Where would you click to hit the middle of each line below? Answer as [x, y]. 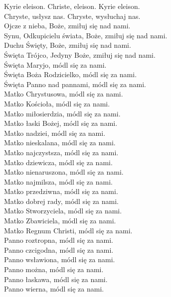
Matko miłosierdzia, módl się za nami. [62, 113]
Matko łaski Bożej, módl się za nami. [61, 123]
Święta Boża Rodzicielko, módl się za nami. [71, 74]
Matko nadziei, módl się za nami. [55, 133]
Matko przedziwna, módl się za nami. [61, 191]
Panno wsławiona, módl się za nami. [60, 259]
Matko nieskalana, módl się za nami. [60, 143]
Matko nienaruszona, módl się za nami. [64, 172]
